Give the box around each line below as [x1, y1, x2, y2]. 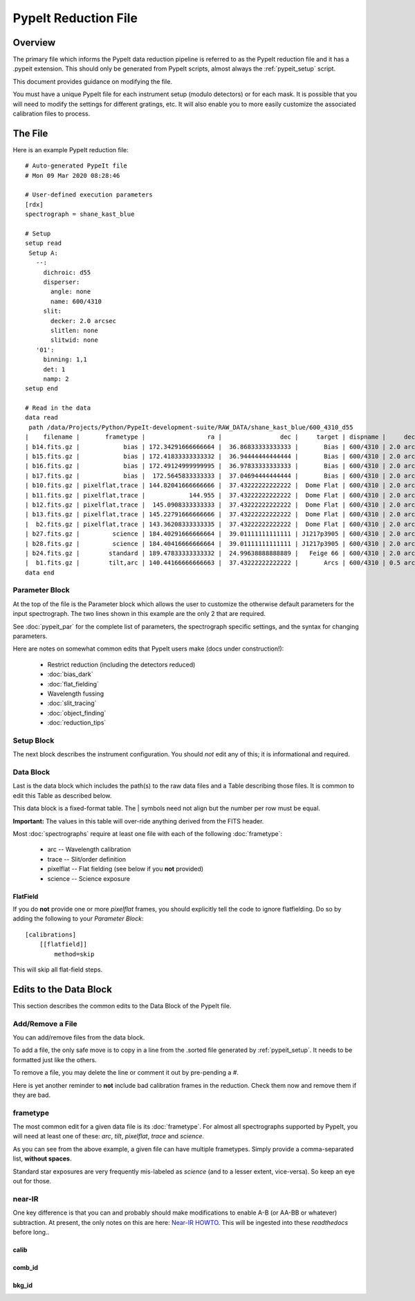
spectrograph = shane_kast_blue [25, 210, 135, 218]
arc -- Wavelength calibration [47, 845, 131, 854]
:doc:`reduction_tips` [47, 718, 107, 727]
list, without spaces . [12, 1154, 72, 1163]
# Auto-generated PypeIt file [25, 162, 128, 170]
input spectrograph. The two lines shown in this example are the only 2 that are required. [12, 610, 266, 618]
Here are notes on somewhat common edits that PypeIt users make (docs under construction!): [12, 644, 284, 653]
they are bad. [12, 1091, 51, 1099]
